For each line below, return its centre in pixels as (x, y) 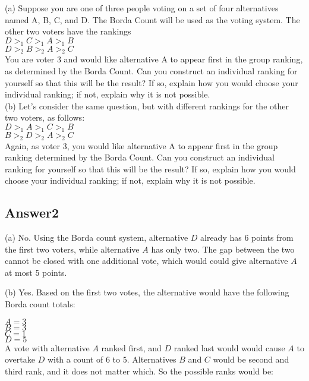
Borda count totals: (40, 304)
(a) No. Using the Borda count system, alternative (97, 237)
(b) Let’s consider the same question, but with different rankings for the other (147, 106)
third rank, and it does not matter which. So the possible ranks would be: (139, 371)
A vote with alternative (47, 347)
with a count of (75, 359)
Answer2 (32, 212)
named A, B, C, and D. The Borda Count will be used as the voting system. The (152, 19)
